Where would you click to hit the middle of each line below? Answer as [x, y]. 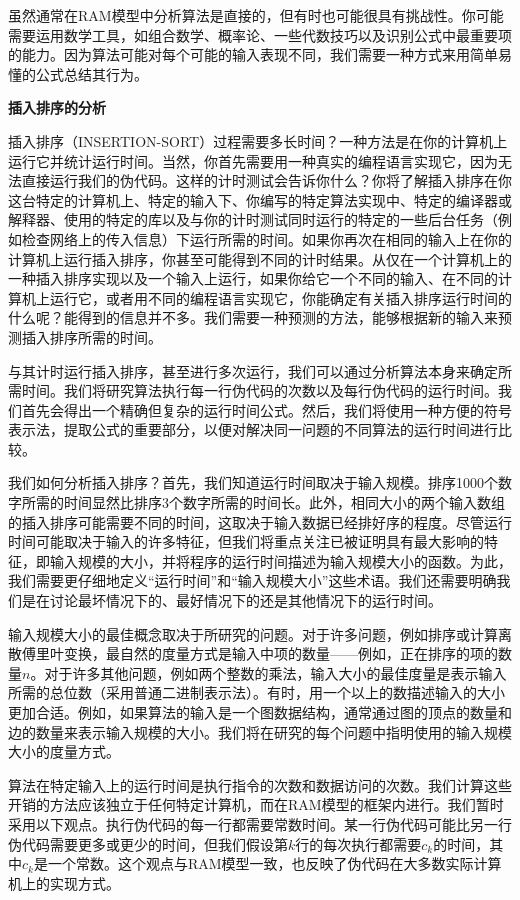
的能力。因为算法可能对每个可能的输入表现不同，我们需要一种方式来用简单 [253, 54]
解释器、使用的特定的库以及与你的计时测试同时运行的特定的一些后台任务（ [253, 219]
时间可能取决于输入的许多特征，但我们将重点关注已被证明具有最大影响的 [246, 541]
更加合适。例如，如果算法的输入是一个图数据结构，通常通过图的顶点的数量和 [260, 712]
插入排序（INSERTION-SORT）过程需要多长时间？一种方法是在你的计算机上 [258, 140]
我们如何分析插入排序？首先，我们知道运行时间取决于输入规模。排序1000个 [253, 482]
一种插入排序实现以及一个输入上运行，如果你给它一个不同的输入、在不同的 [253, 278]
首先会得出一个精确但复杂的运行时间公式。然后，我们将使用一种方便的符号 [266, 409]
